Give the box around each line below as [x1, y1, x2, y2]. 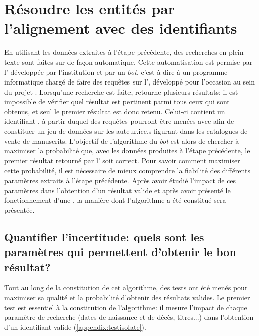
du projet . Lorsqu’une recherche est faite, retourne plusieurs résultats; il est [4, 86, 238, 97]
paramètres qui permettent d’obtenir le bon [4, 244, 236, 260]
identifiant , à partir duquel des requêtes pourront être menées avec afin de [4, 116, 234, 126]
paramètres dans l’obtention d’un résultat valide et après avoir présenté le [4, 185, 231, 195]
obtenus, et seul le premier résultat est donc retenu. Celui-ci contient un [4, 106, 225, 116]
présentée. [4, 204, 35, 215]
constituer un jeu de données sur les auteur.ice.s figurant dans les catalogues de [4, 126, 248, 136]
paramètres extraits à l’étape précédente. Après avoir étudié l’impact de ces [4, 175, 236, 186]
